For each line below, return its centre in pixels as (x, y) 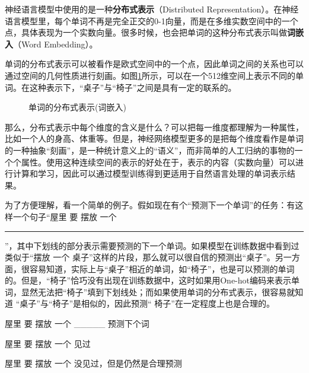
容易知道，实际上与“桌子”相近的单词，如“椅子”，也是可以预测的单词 (162, 268)
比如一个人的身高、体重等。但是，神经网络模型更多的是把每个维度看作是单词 (154, 138)
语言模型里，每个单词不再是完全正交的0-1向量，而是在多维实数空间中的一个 (152, 20)
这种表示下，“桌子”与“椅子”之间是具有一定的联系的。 (133, 87)
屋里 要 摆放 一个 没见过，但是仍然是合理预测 (93, 363)
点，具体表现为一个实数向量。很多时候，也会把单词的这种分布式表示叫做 (146, 32)
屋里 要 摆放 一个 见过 (48, 343)
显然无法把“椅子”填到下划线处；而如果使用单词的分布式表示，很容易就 (158, 291)
